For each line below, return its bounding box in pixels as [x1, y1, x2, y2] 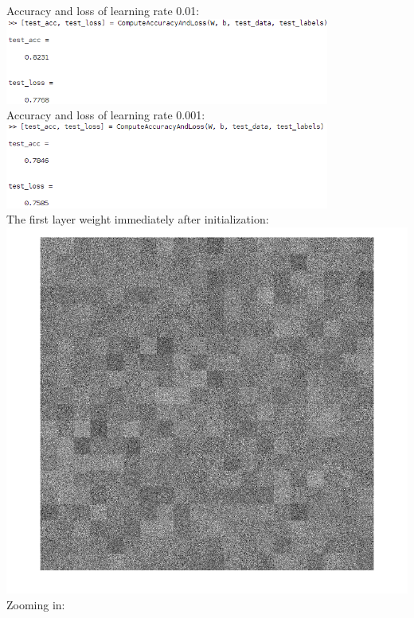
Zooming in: [6, 596, 65, 612]
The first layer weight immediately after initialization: [6, 211, 269, 227]
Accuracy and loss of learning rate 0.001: [6, 107, 205, 123]
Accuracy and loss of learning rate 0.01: [6, 2, 200, 18]
